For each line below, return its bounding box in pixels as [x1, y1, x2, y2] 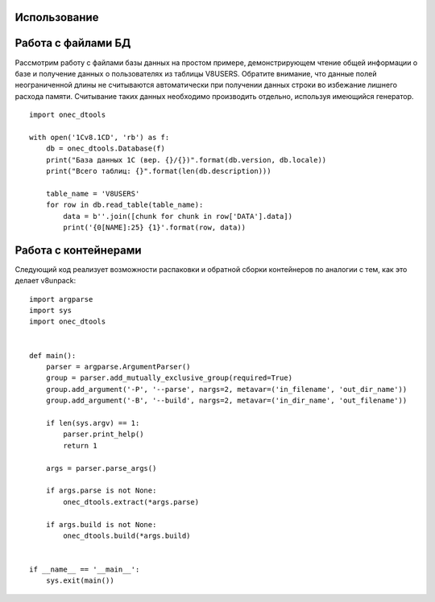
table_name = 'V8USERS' [45, 189, 140, 198]
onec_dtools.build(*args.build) [63, 531, 191, 540]
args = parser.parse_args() [45, 464, 157, 472]
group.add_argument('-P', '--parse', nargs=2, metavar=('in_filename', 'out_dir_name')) [45, 385, 408, 394]
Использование [14, 10, 99, 24]
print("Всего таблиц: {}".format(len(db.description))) [45, 167, 271, 176]
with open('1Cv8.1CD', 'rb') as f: [29, 133, 170, 142]
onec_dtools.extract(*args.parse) [63, 497, 200, 506]
